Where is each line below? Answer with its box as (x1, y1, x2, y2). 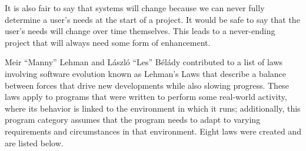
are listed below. (5, 136, 64, 149)
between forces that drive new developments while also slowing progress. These (5, 79, 289, 91)
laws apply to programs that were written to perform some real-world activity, (5, 90, 287, 103)
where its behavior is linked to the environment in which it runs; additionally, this (5, 102, 301, 114)
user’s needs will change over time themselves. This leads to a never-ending (5, 25, 275, 37)
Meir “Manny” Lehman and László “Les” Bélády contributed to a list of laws (5, 56, 283, 68)
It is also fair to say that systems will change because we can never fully (5, 2, 265, 14)
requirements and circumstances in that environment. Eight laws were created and (5, 125, 301, 137)
